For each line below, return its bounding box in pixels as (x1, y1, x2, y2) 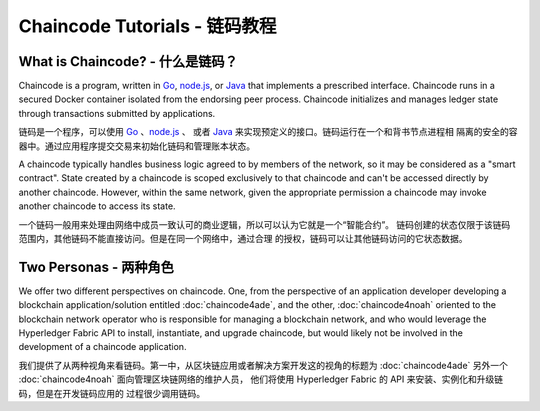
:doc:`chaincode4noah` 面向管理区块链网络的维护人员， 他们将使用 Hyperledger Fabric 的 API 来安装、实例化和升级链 (18, 373, 504, 385)
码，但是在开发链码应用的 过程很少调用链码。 (18, 387, 205, 399)
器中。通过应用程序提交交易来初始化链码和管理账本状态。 (18, 140, 255, 152)
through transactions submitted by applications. (18, 107, 216, 119)
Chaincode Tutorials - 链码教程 (18, 15, 277, 37)
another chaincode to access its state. (18, 200, 176, 212)
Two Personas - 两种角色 (18, 258, 175, 275)
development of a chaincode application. (18, 341, 187, 353)
